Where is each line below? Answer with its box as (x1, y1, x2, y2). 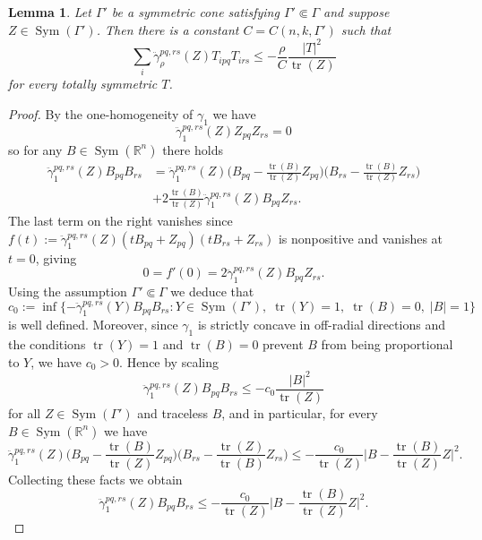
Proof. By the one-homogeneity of (8, 105, 194, 124)
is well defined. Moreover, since (8, 315, 178, 334)
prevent (263, 335, 304, 354)
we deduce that (170, 281, 254, 300)
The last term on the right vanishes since (8, 210, 233, 229)
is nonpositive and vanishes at (278, 228, 443, 247)
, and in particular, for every (221, 403, 378, 422)
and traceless (137, 403, 208, 422)
